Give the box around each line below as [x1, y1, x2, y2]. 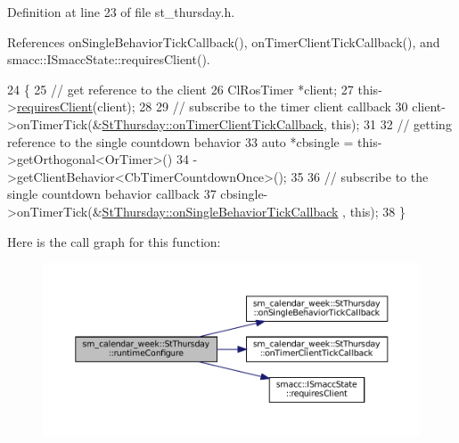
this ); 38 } [349, 201, 406, 220]
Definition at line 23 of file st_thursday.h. [7, 3, 235, 21]
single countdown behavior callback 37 [7, 185, 217, 203]
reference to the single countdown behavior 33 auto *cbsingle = [7, 132, 354, 151]
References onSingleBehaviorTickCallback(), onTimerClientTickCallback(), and [7, 32, 440, 51]
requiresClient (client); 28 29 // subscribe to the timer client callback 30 [16, 97, 408, 116]
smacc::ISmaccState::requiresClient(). [7, 50, 210, 69]
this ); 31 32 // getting [331, 114, 452, 133]
